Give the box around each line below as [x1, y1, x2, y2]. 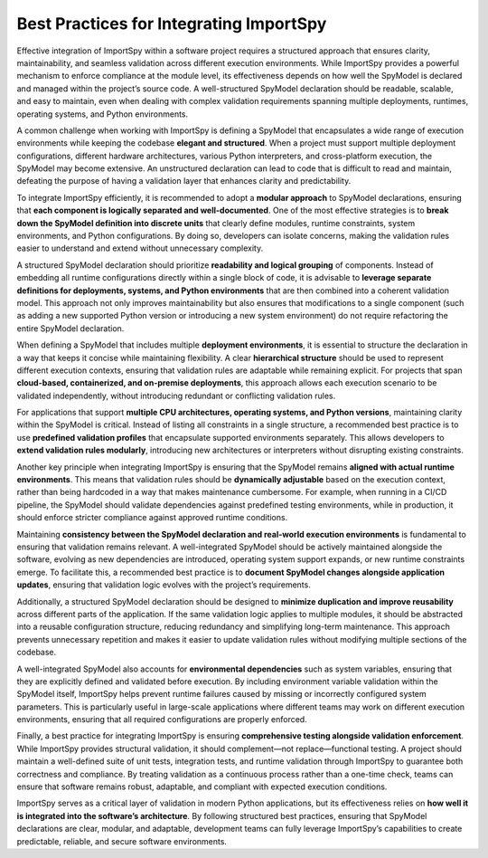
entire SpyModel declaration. [16, 322, 125, 334]
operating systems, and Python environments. [16, 109, 189, 119]
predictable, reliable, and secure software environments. [16, 835, 228, 846]
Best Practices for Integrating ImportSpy [16, 14, 327, 33]
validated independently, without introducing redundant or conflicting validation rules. [16, 390, 336, 401]
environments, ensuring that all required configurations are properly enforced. [16, 714, 307, 725]
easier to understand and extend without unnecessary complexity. [16, 243, 264, 253]
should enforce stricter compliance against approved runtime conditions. [16, 512, 288, 523]
